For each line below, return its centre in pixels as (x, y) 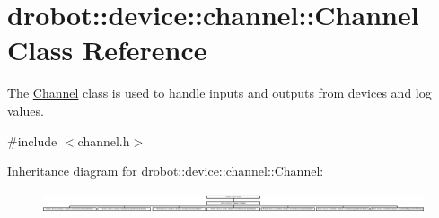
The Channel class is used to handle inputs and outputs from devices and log (219, 93)
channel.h (104, 140)
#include (32, 140)
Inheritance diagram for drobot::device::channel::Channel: (166, 171)
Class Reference (107, 50)
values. (26, 110)
